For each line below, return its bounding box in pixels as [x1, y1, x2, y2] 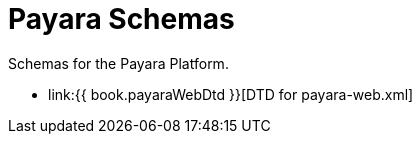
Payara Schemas [8, 2, 235, 36]
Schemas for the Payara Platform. [8, 54, 229, 72]
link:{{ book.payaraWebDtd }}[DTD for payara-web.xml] [48, 85, 414, 103]
